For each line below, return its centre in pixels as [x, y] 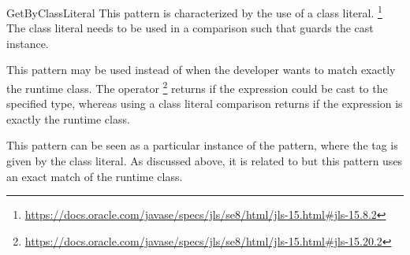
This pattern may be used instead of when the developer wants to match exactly [201, 70]
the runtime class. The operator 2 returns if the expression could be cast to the [197, 87]
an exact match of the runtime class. [95, 176]
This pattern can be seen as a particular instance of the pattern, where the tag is [202, 145]
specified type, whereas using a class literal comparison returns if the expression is [205, 103]
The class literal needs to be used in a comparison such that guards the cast [190, 28]
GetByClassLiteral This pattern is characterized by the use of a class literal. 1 [194, 11]
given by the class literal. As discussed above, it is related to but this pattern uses [205, 161]
